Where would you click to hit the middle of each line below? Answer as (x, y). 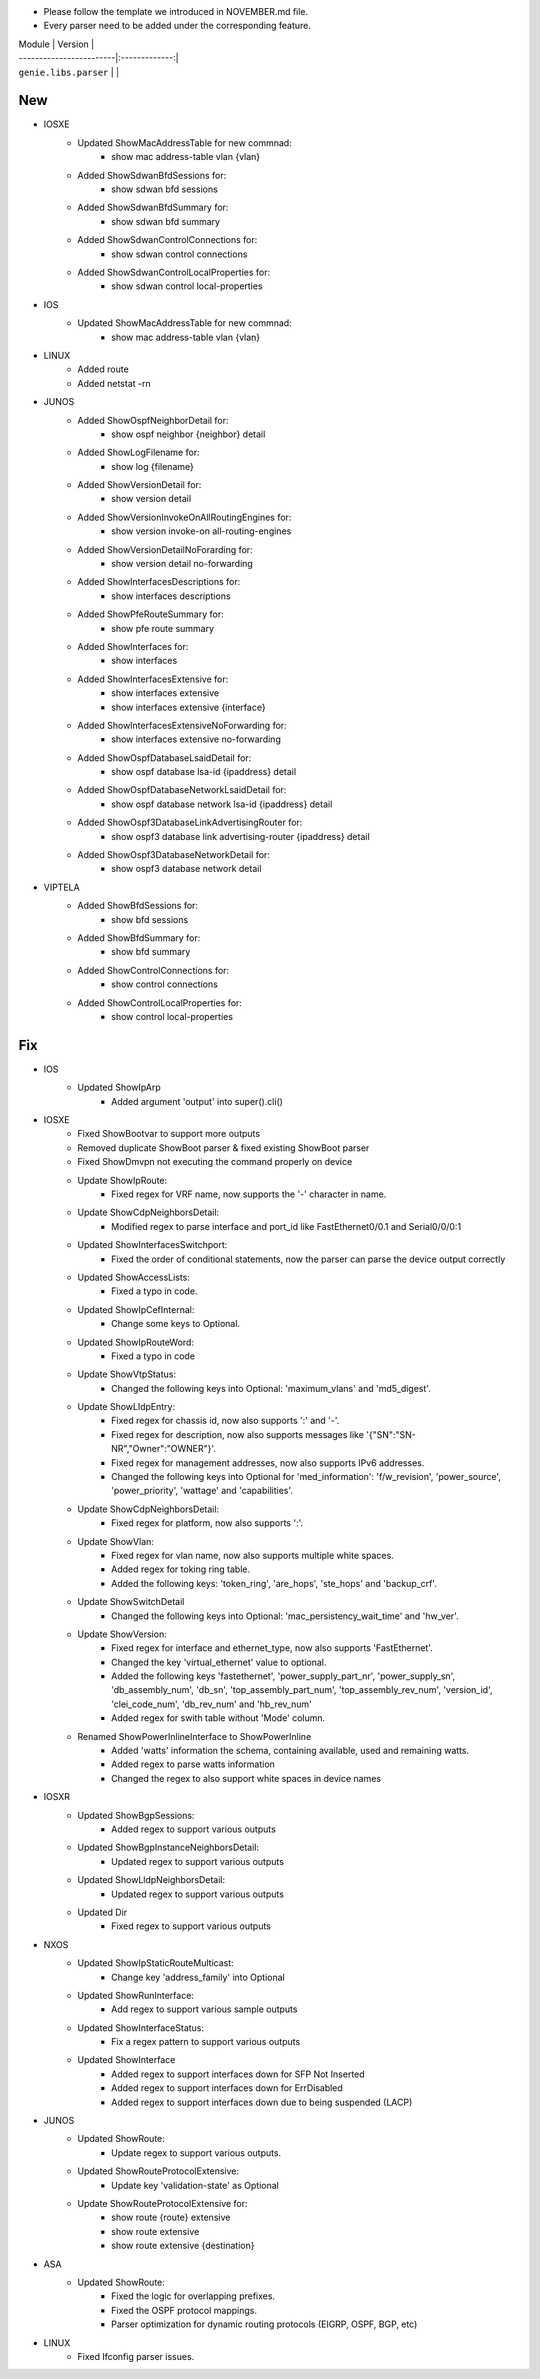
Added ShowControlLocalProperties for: (159, 1002)
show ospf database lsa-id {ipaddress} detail (204, 772)
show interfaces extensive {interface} (188, 707)
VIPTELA (61, 887)
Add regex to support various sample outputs (204, 2009)
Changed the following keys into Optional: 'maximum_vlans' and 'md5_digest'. (271, 1388)
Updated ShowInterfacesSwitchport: (152, 1245)
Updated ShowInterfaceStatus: (141, 2027)
